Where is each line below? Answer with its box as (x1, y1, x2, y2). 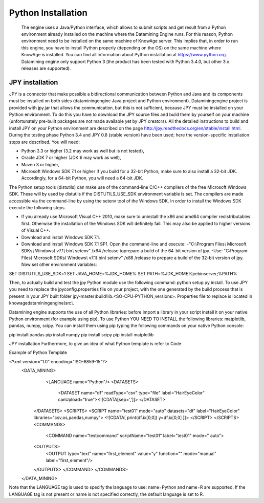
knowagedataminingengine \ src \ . (9, 300, 74, 306)
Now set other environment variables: (21, 262, 97, 267)
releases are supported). (21, 65, 71, 71)
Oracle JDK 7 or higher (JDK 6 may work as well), (21, 154, 122, 161)
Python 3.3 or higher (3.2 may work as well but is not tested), (21, 148, 144, 153)
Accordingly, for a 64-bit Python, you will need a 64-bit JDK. (21, 175, 144, 181)
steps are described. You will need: (9, 139, 80, 145)
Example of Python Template (9, 350, 67, 355)
